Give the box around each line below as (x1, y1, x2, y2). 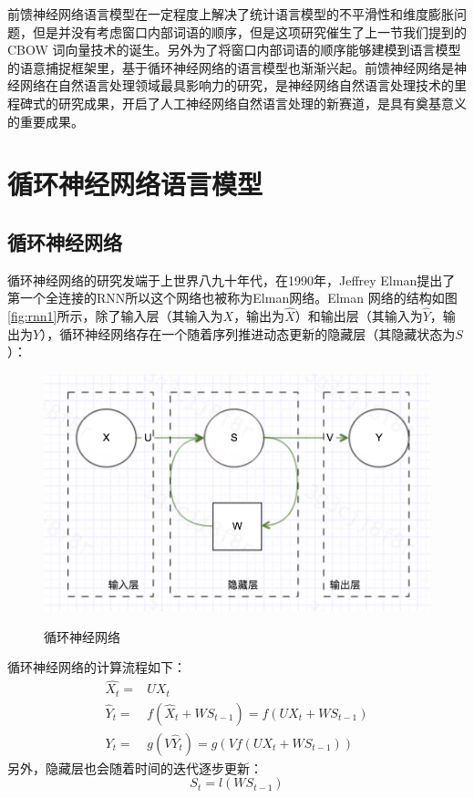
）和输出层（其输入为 (294, 306, 423, 326)
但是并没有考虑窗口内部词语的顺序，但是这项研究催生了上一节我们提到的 (32, 22, 467, 41)
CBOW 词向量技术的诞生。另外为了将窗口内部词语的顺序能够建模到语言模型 (7, 40, 461, 59)
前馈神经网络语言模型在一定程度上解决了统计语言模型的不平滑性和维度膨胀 (7, 5, 454, 23)
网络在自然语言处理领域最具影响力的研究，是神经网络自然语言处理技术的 (19, 76, 454, 95)
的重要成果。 (7, 111, 84, 130)
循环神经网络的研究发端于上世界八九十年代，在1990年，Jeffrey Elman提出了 (7, 270, 456, 289)
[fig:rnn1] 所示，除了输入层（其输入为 (7, 306, 223, 326)
